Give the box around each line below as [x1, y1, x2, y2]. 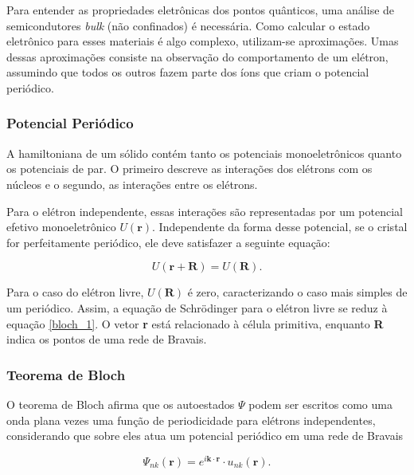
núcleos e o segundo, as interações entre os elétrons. [6, 175, 258, 192]
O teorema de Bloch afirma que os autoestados [6, 395, 235, 412]
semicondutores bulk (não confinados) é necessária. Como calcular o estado [6, 17, 370, 33]
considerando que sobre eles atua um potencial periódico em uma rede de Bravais [6, 427, 404, 444]
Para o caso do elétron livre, [6, 284, 144, 300]
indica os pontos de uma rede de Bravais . [6, 331, 207, 347]
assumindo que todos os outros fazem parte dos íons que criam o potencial [6, 64, 369, 80]
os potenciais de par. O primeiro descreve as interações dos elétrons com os [6, 160, 373, 177]
